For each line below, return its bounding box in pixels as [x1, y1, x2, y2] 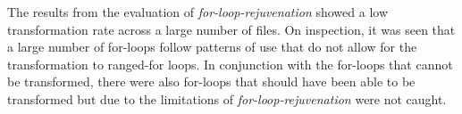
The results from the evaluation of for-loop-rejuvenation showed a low [7, 3, 388, 20]
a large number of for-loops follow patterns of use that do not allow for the [7, 37, 417, 56]
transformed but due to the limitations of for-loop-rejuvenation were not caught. [7, 89, 447, 108]
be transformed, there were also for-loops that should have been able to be [7, 72, 416, 91]
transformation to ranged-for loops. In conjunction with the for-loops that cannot [7, 54, 453, 73]
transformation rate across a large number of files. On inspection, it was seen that [7, 20, 456, 38]
